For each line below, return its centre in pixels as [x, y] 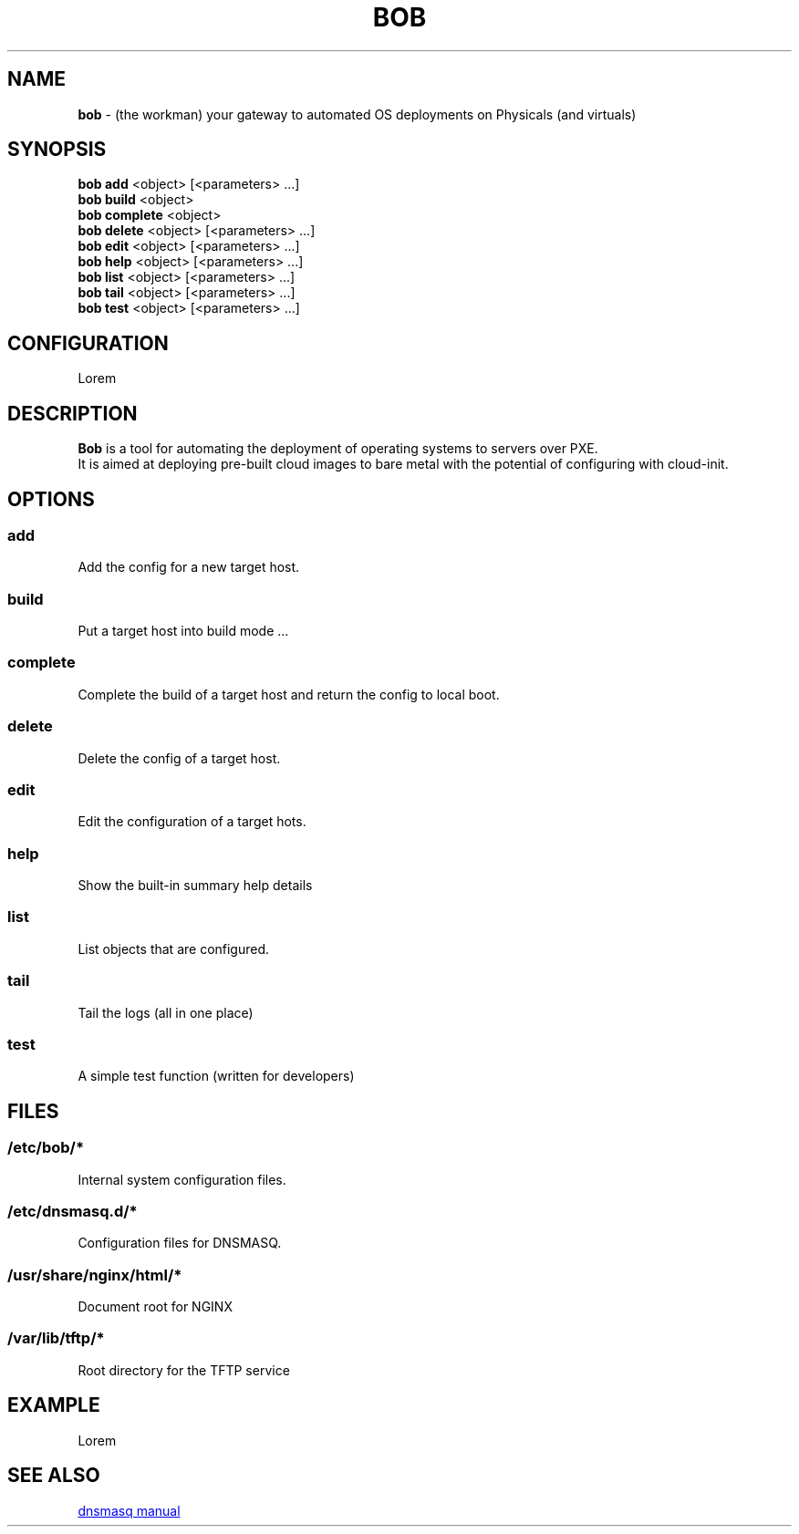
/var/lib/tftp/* [56, 1338]
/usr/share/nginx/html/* [95, 1275]
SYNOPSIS [57, 150]
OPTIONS [51, 499]
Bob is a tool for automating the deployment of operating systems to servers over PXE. [338, 449]
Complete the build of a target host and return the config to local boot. [289, 694]
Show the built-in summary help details [195, 886]
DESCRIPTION [73, 413]
